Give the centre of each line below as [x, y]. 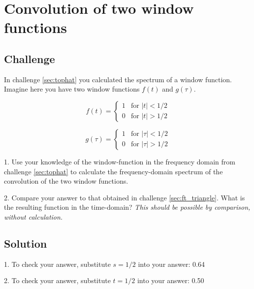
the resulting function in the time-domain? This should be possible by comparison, [127, 207]
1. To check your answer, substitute [57, 264]
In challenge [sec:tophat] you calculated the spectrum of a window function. [118, 79]
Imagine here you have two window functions [72, 89]
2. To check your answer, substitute [57, 280]
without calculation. [33, 216]
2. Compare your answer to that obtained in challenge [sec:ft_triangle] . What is [125, 197]
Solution [26, 243]
